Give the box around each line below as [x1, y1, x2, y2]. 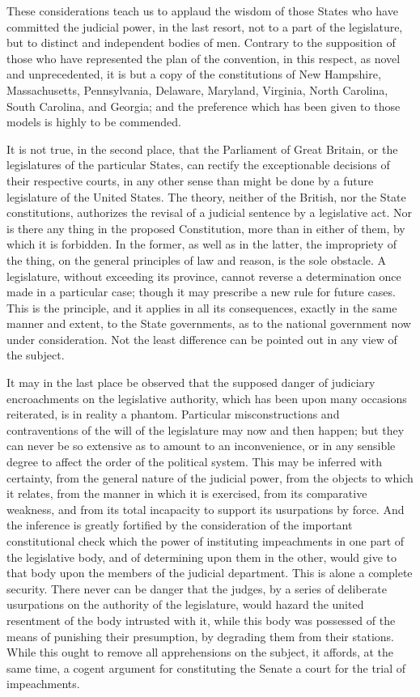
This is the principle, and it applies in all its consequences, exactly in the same [6, 299, 397, 316]
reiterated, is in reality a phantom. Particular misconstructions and [6, 406, 340, 423]
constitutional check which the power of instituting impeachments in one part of [6, 533, 405, 549]
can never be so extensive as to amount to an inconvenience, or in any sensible [6, 437, 396, 454]
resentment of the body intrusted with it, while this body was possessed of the [6, 611, 396, 628]
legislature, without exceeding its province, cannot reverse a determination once [6, 267, 401, 284]
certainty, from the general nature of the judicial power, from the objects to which [6, 469, 414, 486]
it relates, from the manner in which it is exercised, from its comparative [6, 485, 367, 502]
